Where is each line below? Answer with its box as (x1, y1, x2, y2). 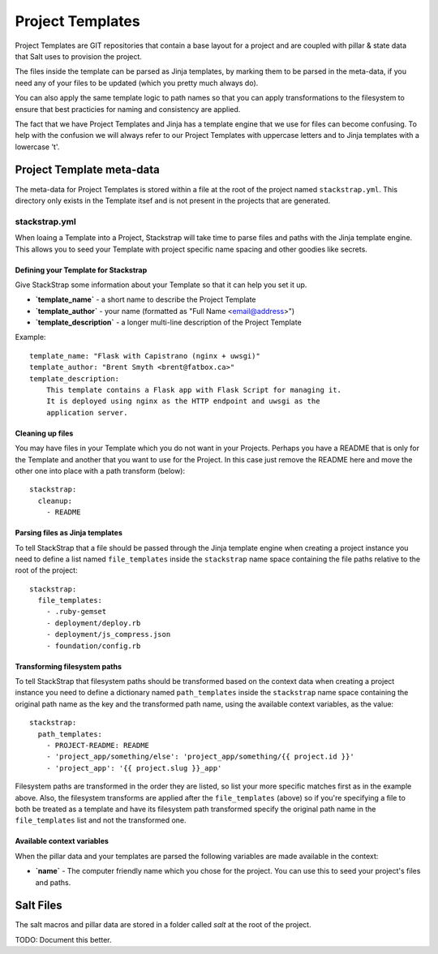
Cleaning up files (15, 428, 74, 438)
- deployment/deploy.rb (45, 618, 141, 628)
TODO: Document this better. (15, 935, 113, 944)
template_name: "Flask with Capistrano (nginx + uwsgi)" (29, 351, 261, 360)
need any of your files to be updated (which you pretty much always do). (15, 78, 259, 88)
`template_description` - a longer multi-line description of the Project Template (35, 317, 302, 328)
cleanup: (37, 496, 73, 505)
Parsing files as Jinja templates (15, 528, 123, 538)
